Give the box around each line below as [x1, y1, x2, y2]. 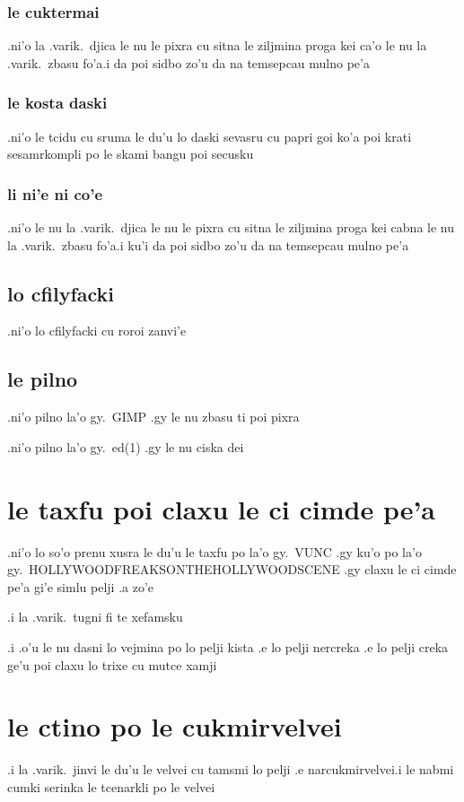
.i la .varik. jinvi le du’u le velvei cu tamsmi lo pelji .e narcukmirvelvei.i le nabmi [7, 760, 454, 779]
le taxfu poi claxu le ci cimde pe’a [7, 490, 436, 527]
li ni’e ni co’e [7, 182, 103, 205]
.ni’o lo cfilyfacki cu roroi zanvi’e [7, 321, 187, 340]
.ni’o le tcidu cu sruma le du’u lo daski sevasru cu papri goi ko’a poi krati [7, 126, 412, 145]
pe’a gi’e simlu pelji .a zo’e [7, 577, 154, 596]
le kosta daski [7, 92, 108, 114]
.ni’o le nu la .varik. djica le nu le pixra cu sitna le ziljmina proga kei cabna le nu [7, 218, 454, 237]
